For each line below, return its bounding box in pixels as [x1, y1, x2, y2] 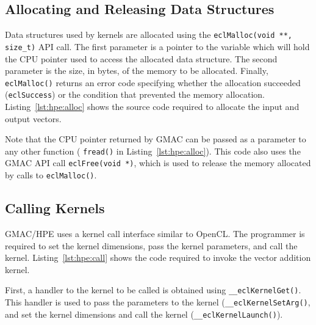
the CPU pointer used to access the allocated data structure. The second [5, 52, 278, 65]
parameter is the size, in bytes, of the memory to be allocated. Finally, [5, 64, 268, 77]
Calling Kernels [5, 199, 105, 217]
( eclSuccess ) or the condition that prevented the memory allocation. [5, 88, 265, 101]
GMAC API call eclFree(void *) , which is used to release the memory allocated [5, 156, 311, 169]
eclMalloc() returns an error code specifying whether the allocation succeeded [5, 76, 301, 89]
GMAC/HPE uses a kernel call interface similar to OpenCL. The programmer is [5, 227, 305, 239]
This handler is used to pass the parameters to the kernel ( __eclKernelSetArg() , [5, 296, 311, 308]
